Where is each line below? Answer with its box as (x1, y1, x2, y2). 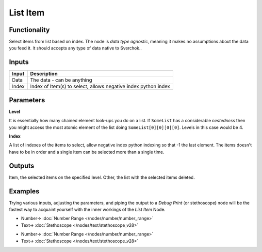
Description (30, 70, 58, 77)
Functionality (9, 26, 50, 34)
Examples (9, 187, 40, 195)
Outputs (9, 161, 34, 170)
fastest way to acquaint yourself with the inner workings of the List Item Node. (9, 206, 166, 213)
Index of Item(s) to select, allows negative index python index (30, 83, 170, 90)
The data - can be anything (30, 77, 92, 83)
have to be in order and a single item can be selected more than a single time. (9, 149, 164, 155)
